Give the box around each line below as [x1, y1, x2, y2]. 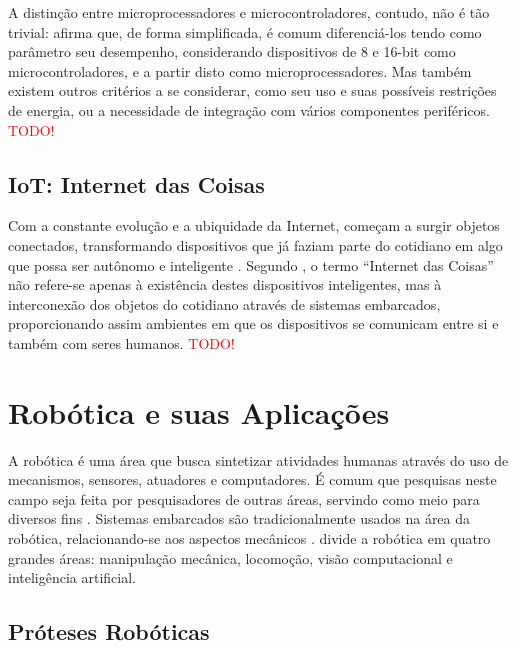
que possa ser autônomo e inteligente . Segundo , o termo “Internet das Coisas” [8, 254, 494, 275]
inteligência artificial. [8, 567, 137, 588]
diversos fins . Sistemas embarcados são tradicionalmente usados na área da [8, 508, 471, 529]
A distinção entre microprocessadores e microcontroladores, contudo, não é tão [8, 2, 490, 22]
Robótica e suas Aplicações [8, 391, 390, 432]
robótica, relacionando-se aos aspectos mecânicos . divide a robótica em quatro [8, 528, 491, 549]
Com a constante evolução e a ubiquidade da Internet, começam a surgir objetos [8, 215, 500, 236]
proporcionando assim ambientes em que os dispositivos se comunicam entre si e [8, 313, 499, 334]
